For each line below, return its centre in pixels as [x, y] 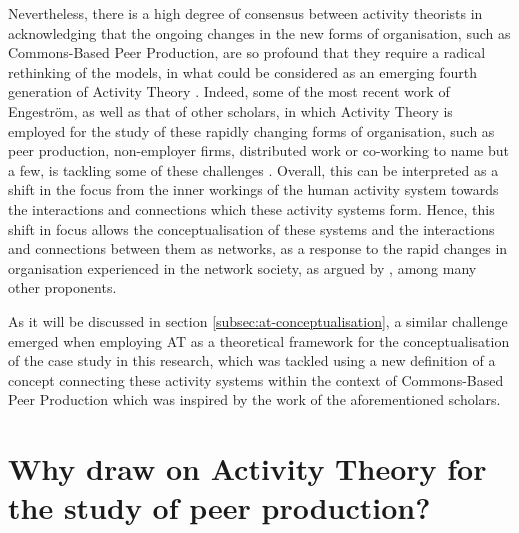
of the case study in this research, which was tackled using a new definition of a [252, 360]
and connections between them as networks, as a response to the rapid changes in [258, 248]
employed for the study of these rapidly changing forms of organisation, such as [251, 130]
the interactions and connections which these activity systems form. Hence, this [251, 208]
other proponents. [62, 287]
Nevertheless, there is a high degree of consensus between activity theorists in [245, 13]
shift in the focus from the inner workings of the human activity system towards [253, 189]
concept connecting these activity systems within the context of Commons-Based [256, 379]
